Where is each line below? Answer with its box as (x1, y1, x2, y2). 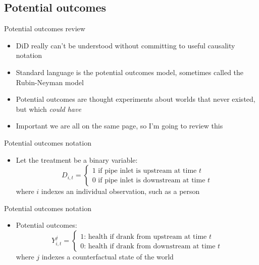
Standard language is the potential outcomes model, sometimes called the (16, 67, 244, 77)
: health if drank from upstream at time (84, 233, 207, 240)
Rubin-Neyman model (16, 77, 84, 87)
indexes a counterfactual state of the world (41, 251, 174, 261)
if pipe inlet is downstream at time (98, 176, 205, 184)
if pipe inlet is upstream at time (98, 167, 197, 174)
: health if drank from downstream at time (84, 242, 216, 250)
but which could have (16, 103, 81, 114)
